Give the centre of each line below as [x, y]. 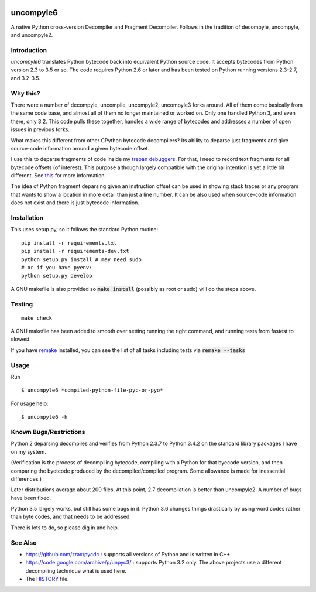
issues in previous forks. [40, 129]
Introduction [29, 50]
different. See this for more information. [59, 176]
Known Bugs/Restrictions [48, 432]
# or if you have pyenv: [57, 267]
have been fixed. [31, 498]
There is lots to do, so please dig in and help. [65, 528]
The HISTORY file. [47, 579]
